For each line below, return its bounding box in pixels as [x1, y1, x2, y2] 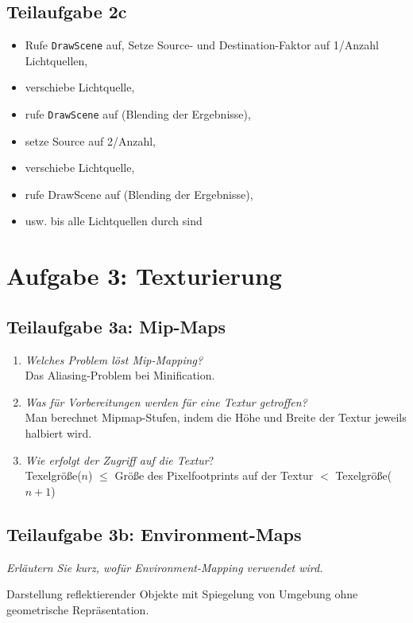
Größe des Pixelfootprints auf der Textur [114, 467, 314, 484]
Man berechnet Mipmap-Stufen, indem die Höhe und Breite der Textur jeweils [25, 409, 407, 426]
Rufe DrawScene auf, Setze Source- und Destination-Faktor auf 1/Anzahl [25, 37, 379, 53]
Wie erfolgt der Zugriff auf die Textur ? [25, 451, 214, 468]
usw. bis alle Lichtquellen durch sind [25, 212, 203, 229]
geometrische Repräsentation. [6, 601, 149, 617]
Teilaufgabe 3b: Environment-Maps [6, 521, 302, 546]
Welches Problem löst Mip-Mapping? [25, 351, 203, 368]
